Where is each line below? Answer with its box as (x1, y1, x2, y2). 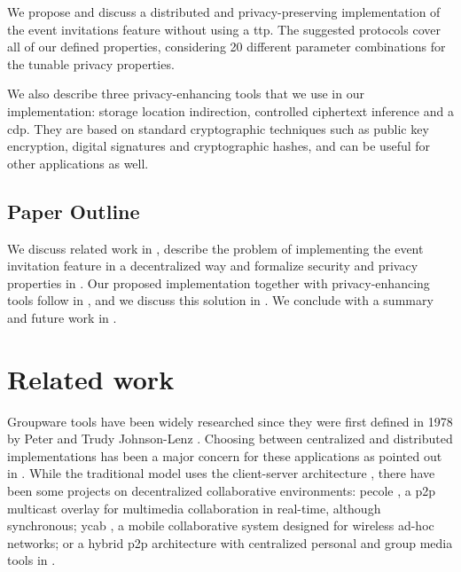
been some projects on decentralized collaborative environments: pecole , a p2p (7, 482, 435, 500)
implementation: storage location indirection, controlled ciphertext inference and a (7, 101, 454, 120)
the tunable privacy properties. (7, 54, 175, 73)
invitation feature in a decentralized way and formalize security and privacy (7, 256, 418, 275)
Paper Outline (7, 197, 140, 224)
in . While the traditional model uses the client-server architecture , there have (7, 464, 435, 482)
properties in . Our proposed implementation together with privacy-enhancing (7, 273, 430, 292)
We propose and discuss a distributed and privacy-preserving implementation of (7, 3, 441, 20)
